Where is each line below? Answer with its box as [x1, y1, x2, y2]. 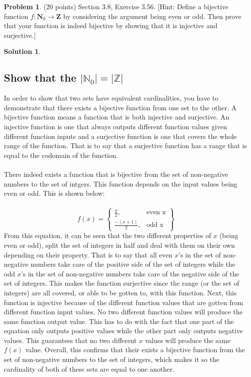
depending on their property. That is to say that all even [4, 249, 173, 259]
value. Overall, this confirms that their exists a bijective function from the [25, 344, 245, 355]
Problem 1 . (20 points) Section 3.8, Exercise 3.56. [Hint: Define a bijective [4, 1, 229, 11]
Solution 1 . [4, 46, 41, 56]
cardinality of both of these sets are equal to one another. [4, 363, 174, 374]
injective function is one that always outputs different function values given [4, 121, 227, 131]
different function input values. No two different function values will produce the [4, 307, 243, 317]
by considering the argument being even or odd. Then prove [63, 11, 241, 21]
